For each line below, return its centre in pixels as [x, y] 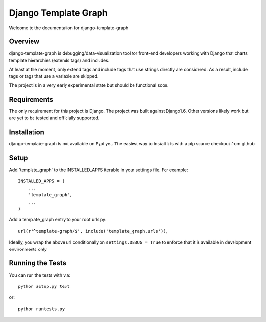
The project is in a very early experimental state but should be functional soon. [89, 85]
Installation [27, 132]
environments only [28, 249]
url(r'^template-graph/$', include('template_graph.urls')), [93, 231]
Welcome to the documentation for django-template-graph [69, 28]
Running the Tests [38, 263]
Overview [24, 42]
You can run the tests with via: [40, 275]
